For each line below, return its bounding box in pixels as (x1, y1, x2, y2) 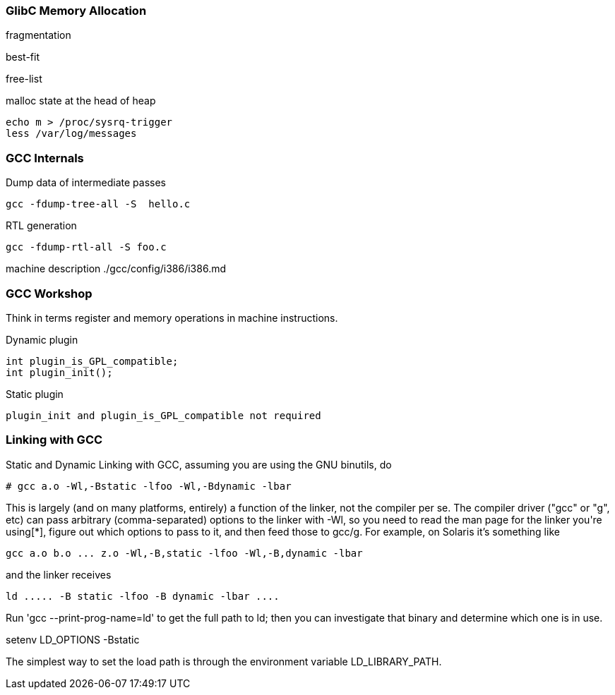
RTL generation (6, 219, 77, 232)
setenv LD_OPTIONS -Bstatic (6, 633, 140, 646)
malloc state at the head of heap (6, 95, 156, 107)
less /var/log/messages (6, 128, 137, 140)
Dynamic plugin (6, 333, 78, 346)
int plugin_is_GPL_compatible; (6, 355, 179, 367)
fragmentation (6, 29, 71, 42)
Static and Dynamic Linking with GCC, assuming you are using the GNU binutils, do (6, 458, 392, 471)
